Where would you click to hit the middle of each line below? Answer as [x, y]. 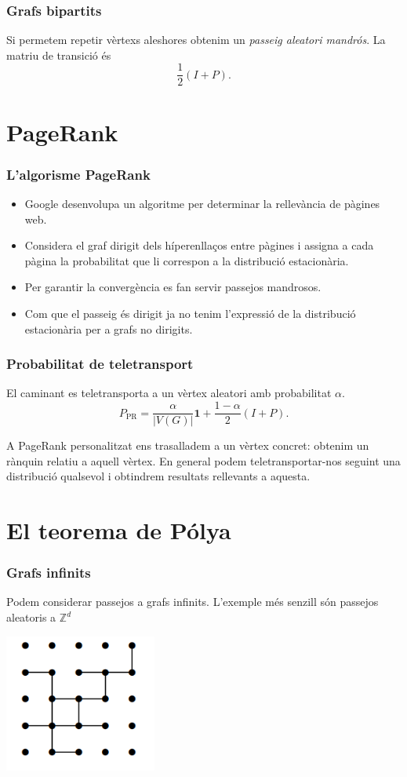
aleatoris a [31, 617]
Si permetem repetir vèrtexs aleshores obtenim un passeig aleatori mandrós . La [196, 40]
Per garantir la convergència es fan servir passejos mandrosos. [173, 287]
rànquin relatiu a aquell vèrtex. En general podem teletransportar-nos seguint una [203, 460]
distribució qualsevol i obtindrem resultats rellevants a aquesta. [158, 476]
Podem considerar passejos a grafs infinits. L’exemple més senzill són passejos [193, 602]
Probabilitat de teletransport [100, 364]
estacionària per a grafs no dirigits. [109, 328]
